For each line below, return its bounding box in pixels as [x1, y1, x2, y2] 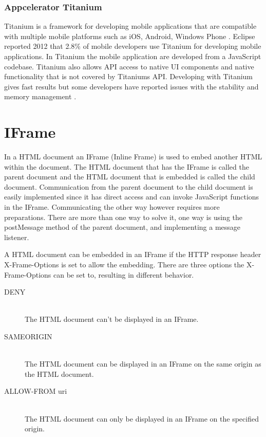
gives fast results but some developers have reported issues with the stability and [4, 81, 259, 92]
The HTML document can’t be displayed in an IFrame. [25, 314, 199, 324]
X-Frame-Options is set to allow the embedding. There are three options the [4, 259, 244, 270]
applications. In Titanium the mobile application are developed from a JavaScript [4, 51, 261, 61]
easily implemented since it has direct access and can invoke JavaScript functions [4, 191, 259, 202]
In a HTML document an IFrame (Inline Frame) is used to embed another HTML [4, 151, 262, 162]
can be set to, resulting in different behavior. [53, 269, 194, 280]
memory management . [4, 91, 77, 102]
